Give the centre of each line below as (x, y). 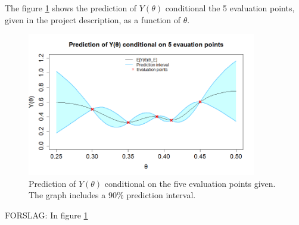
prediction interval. (161, 195)
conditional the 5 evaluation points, (230, 8)
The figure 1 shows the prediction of (71, 8)
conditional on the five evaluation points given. (190, 183)
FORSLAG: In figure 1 (46, 215)
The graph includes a (67, 195)
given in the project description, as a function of (93, 19)
